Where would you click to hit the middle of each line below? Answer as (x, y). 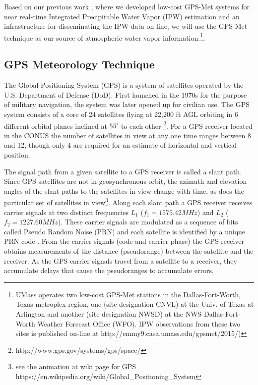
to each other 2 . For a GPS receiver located (187, 125)
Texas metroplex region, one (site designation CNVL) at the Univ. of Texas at (135, 304)
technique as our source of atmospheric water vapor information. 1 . (104, 37)
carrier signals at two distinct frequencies (66, 212)
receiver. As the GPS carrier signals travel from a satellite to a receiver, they (121, 260)
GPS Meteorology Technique (79, 64)
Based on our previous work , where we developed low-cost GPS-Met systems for (127, 6)
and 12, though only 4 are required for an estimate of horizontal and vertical (120, 145)
